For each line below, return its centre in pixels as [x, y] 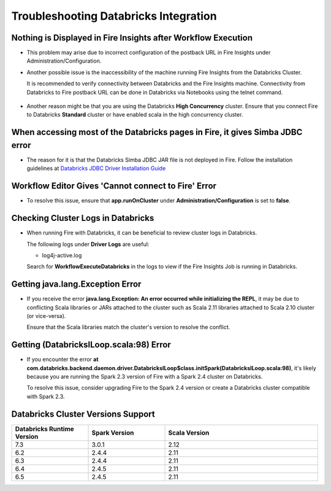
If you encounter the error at [63, 360]
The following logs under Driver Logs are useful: [88, 244]
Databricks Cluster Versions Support [83, 414]
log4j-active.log [62, 255]
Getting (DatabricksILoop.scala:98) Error [91, 345]
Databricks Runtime [45, 428]
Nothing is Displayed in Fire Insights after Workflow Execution [132, 38]
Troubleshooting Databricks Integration [114, 16]
